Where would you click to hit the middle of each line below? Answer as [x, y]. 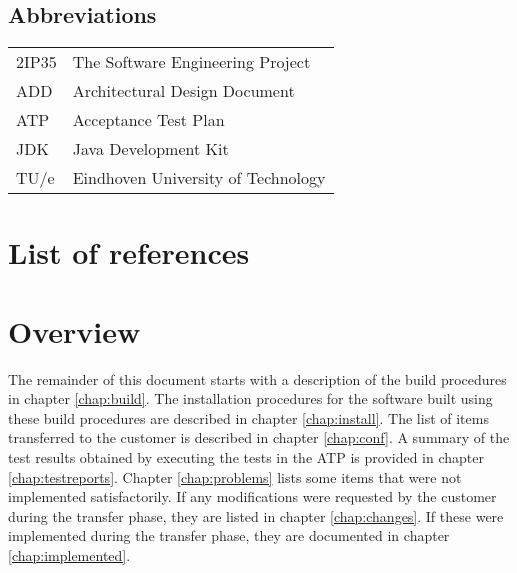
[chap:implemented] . [69, 555]
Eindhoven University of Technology [199, 178]
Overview [74, 330]
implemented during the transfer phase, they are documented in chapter [229, 535]
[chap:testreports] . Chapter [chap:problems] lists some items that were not [235, 476]
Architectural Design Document [183, 91]
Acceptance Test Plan [148, 120]
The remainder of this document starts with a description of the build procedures [257, 378]
